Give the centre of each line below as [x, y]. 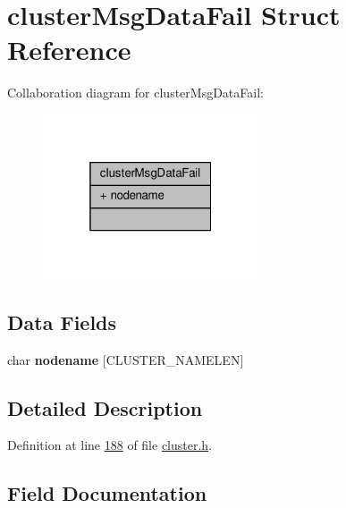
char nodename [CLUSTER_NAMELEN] [126, 359]
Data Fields [62, 322]
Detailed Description [105, 407]
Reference [69, 50]
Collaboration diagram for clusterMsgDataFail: [135, 93]
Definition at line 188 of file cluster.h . [110, 445]
